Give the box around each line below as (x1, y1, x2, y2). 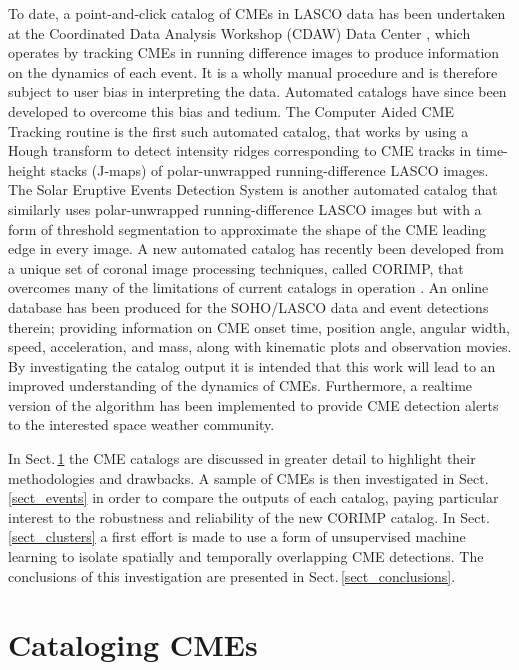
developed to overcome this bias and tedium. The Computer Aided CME (8, 100, 455, 121)
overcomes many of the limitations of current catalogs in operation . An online (8, 277, 489, 298)
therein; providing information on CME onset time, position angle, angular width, (8, 316, 510, 337)
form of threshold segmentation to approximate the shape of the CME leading (8, 218, 487, 239)
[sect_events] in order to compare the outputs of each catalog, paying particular (8, 487, 499, 508)
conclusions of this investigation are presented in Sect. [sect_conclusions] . (8, 565, 456, 586)
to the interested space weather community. (8, 414, 275, 435)
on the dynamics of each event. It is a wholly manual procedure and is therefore (8, 61, 498, 82)
